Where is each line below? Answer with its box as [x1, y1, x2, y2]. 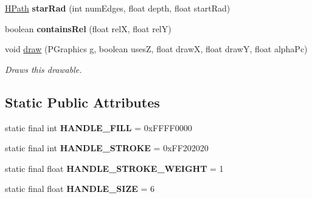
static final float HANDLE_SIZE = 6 [5, 182, 155, 195]
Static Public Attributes [5, 92, 160, 111]
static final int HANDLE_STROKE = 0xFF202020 [5, 142, 209, 154]
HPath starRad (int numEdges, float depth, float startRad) [5, 2, 231, 14]
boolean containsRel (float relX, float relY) [5, 22, 172, 35]
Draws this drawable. [5, 63, 82, 75]
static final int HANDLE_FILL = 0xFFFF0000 [5, 121, 192, 134]
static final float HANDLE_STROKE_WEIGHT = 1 [5, 162, 224, 174]
